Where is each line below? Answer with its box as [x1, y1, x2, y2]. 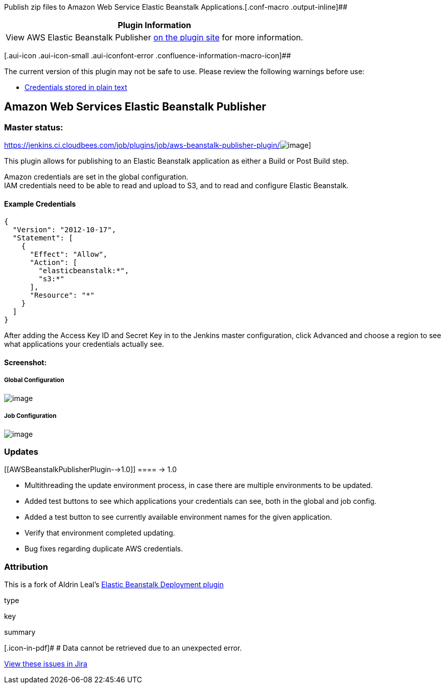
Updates [4, 446, 38, 457]
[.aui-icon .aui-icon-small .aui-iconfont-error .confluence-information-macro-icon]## [4, 51, 291, 60]
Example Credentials [4, 199, 76, 208]
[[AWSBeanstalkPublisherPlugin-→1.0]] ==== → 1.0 [4, 465, 177, 474]
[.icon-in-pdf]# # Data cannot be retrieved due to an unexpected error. [4, 643, 242, 653]
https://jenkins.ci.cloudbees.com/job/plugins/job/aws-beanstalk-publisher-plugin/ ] [4, 141, 311, 150]
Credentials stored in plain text [25, 83, 127, 92]
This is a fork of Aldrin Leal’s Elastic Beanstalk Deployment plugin [4, 580, 224, 589]
